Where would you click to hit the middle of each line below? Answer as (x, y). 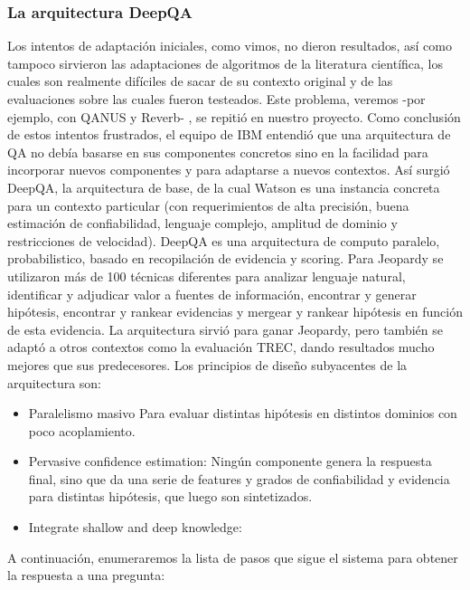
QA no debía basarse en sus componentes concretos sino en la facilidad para (218, 152)
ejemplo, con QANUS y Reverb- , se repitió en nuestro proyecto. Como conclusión (234, 116)
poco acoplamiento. (82, 430)
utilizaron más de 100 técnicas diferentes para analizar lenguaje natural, (207, 276)
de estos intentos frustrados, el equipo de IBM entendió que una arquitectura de (229, 134)
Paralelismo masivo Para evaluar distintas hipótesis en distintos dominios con (243, 413)
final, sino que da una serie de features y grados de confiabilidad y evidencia (239, 478)
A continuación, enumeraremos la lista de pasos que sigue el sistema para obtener (233, 557)
